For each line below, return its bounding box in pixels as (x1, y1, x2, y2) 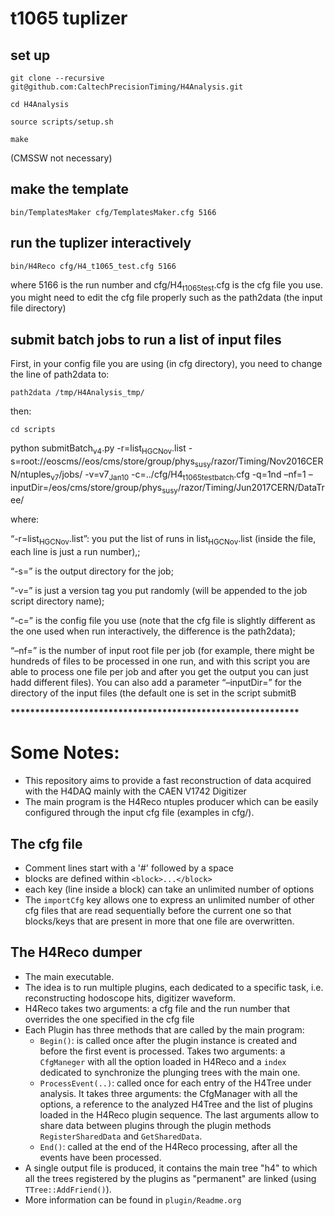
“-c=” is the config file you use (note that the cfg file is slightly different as (10, 615, 316, 627)
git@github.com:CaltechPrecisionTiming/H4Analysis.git (10, 82, 244, 92)
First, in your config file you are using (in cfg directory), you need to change (10, 358, 323, 370)
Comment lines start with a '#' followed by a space (24, 862, 234, 874)
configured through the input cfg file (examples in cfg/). (24, 807, 255, 819)
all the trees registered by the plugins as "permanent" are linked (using (24, 1172, 317, 1184)
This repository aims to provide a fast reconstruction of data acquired (24, 775, 312, 787)
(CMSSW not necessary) (10, 152, 113, 164)
